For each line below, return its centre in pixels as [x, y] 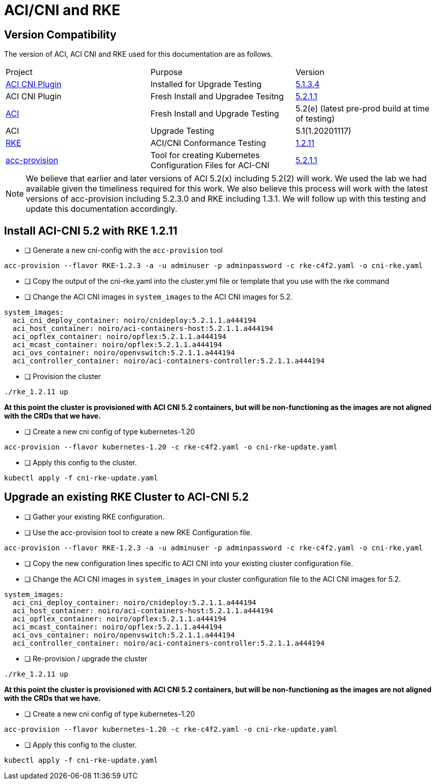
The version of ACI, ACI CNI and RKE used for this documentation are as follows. [138, 54]
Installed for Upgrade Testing [206, 84]
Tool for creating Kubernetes [205, 155]
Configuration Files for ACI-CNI [210, 165]
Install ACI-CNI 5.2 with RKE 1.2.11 [91, 231]
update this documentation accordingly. [102, 209]
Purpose [167, 72]
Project [19, 72]
